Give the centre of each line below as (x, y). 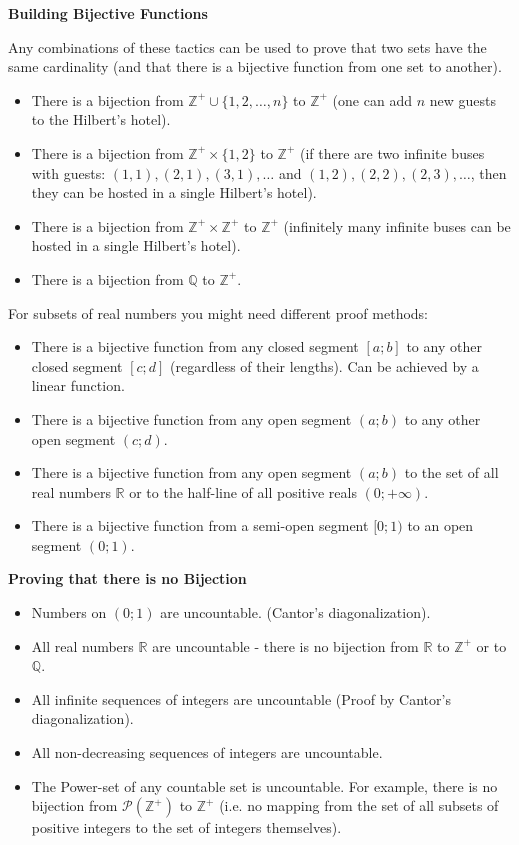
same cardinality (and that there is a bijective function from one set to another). (255, 66)
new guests (462, 99)
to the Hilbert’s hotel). (101, 119)
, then (488, 172)
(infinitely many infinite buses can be (397, 225)
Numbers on (69, 612)
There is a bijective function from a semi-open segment (200, 525)
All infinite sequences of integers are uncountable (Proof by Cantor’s (241, 698)
